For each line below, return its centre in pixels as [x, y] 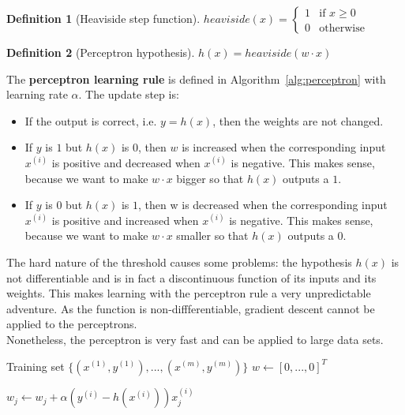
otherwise [342, 28]
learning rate [37, 94]
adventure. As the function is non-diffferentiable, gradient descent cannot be [191, 308]
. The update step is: [129, 94]
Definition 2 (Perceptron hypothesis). [101, 52]
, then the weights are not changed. [298, 120]
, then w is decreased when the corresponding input [263, 205]
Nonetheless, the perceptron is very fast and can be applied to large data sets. [195, 339]
